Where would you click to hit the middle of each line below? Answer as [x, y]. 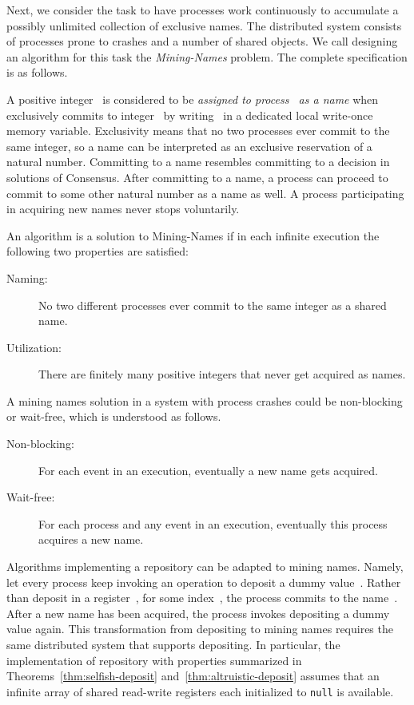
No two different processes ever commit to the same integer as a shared [213, 305]
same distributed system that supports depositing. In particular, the [173, 644]
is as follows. [37, 72]
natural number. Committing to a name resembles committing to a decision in [198, 162]
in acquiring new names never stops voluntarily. [123, 209]
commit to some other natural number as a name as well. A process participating [205, 193]
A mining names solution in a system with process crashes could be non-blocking [205, 400]
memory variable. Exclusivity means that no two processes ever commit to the [198, 131]
